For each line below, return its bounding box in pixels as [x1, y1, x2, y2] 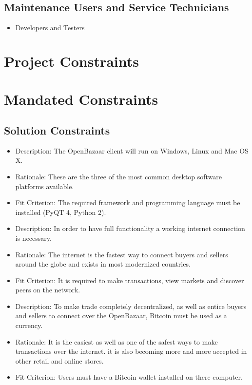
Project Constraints [4, 51, 139, 71]
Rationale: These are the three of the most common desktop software [15, 171, 222, 181]
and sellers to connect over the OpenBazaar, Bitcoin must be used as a [15, 310, 227, 321]
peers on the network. [15, 285, 80, 295]
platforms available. [15, 181, 74, 191]
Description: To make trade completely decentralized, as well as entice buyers [15, 301, 247, 311]
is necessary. [15, 232, 52, 243]
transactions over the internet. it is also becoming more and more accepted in [15, 346, 247, 356]
